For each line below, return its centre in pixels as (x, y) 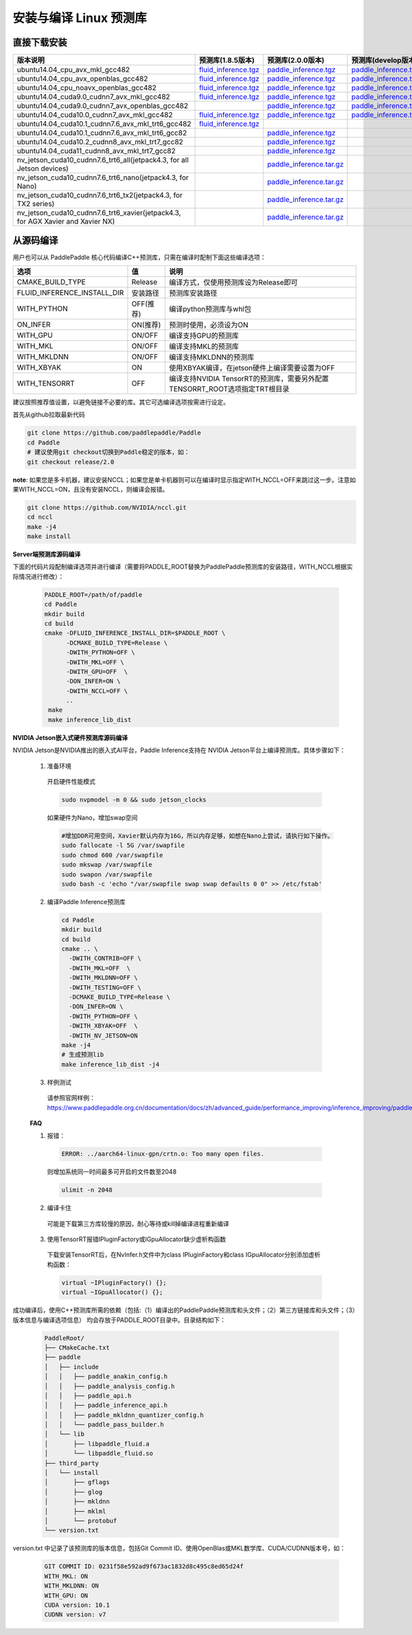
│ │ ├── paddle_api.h (88, 1395)
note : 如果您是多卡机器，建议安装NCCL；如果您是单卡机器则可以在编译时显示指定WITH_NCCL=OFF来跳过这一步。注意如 (184, 480)
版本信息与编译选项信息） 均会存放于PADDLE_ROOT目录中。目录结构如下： (119, 1319)
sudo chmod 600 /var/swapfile (112, 855)
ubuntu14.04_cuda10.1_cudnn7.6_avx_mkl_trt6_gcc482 (104, 124)
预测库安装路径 (193, 293)
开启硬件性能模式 (71, 782)
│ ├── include (72, 1367)
